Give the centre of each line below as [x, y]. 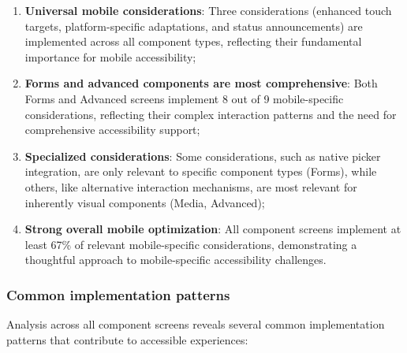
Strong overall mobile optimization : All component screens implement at [213, 229]
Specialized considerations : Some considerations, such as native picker [203, 156]
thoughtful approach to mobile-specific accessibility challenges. [175, 260]
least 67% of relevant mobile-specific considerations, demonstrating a [191, 244]
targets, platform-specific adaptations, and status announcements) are [194, 26]
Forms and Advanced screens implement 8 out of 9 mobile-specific [184, 98]
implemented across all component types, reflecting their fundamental [193, 41]
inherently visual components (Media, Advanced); [145, 202]
